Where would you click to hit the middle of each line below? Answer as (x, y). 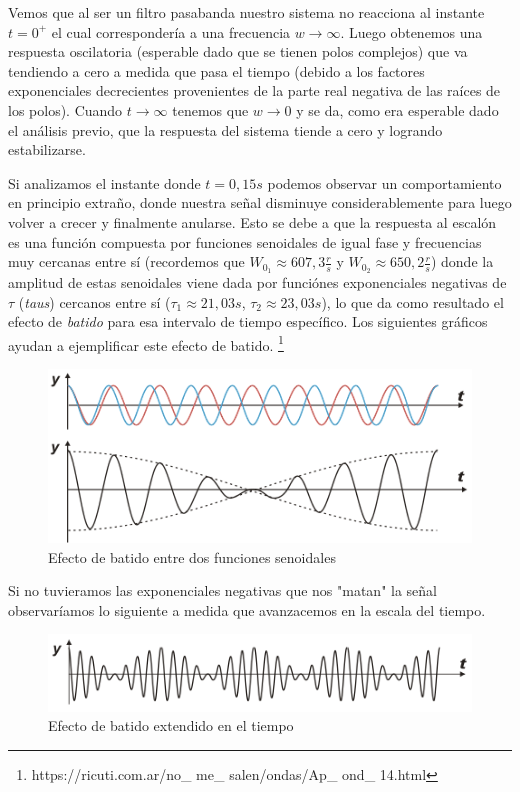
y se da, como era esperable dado (397, 109)
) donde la (462, 261)
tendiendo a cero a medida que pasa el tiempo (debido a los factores (216, 70)
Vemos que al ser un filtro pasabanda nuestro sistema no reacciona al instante (246, 12)
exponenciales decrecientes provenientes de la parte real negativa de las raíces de (254, 90)
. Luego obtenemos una (411, 31)
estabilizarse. (47, 149)
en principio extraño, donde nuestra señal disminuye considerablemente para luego (260, 202)
